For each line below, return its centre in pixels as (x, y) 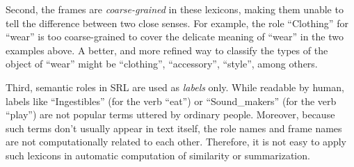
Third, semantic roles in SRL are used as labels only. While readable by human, (175, 87)
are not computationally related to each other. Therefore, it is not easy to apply (176, 142)
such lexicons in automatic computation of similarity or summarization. (158, 155)
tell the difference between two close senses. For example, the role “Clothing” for (177, 23)
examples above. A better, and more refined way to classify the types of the (167, 50)
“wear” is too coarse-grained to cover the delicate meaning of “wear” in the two (175, 37)
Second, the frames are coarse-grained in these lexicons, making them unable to (175, 9)
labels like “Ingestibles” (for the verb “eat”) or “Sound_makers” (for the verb (171, 101)
